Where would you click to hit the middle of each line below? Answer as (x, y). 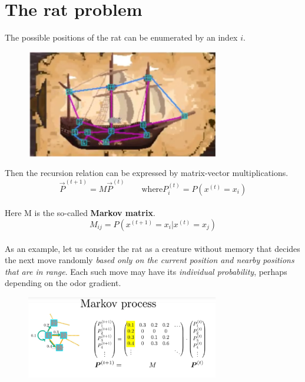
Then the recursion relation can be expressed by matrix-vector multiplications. (147, 173)
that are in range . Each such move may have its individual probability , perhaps (146, 271)
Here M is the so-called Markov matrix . (80, 213)
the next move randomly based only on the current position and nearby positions (150, 260)
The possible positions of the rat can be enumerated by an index (121, 37)
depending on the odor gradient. (63, 283)
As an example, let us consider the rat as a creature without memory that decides (152, 248)
